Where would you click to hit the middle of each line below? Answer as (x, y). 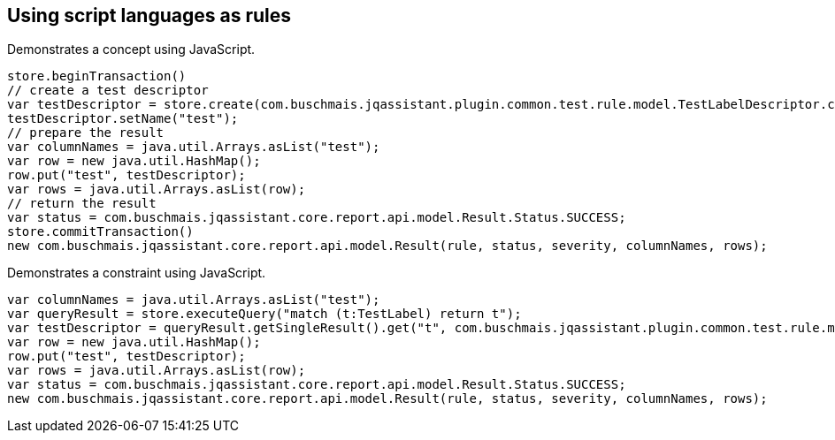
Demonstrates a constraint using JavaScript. (137, 273)
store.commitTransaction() (100, 232)
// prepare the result (86, 133)
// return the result (82, 204)
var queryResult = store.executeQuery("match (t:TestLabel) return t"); (264, 314)
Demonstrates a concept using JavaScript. (131, 49)
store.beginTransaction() (97, 76)
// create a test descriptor (108, 91)
